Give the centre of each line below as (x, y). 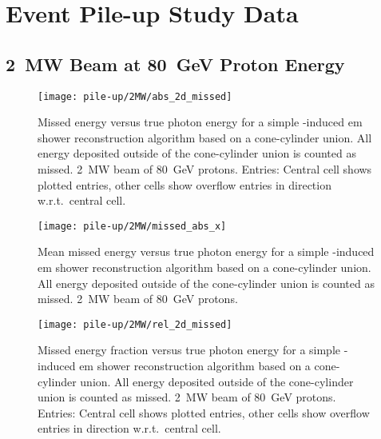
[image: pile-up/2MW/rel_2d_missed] (135, 324)
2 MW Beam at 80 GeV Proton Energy (175, 64)
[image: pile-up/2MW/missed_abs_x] (132, 226)
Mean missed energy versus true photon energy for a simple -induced (206, 251)
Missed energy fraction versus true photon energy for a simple (189, 350)
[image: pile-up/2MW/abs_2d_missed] (135, 96)
